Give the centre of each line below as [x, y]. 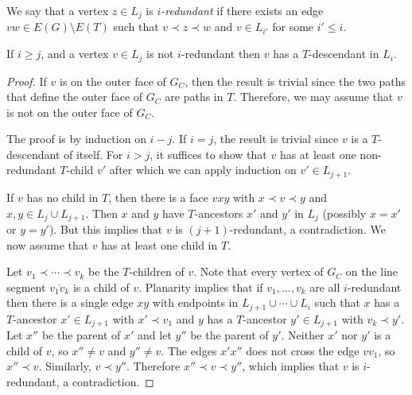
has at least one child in [159, 244]
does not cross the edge [303, 350]
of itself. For [93, 154]
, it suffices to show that [208, 154]
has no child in [62, 197]
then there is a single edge [70, 302]
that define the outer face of [75, 97]
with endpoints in [195, 302]
